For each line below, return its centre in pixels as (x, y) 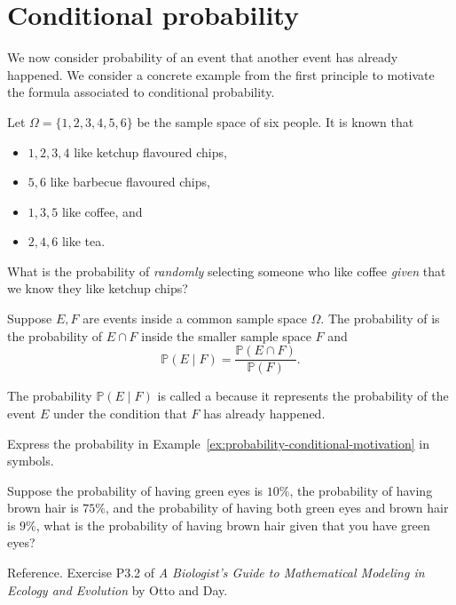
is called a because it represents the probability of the (303, 396)
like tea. (83, 241)
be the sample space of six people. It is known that (275, 121)
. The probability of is (380, 318)
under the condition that (120, 413)
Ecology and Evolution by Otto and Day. (118, 589)
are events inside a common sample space (195, 318)
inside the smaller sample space (226, 335)
